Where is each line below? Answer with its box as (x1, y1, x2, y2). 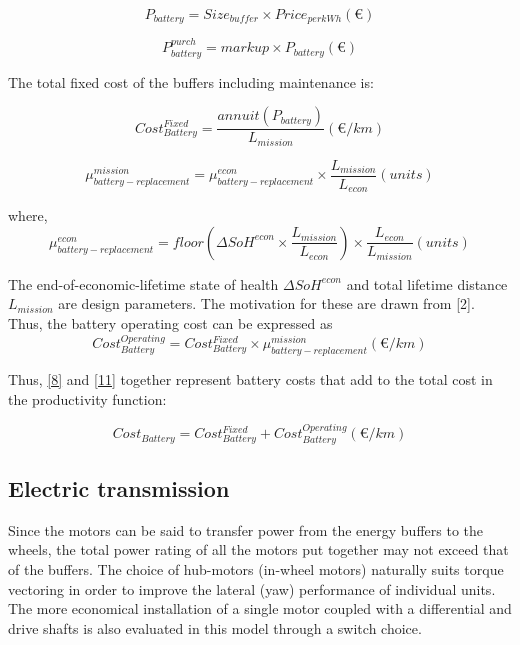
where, (8, 205, 48, 226)
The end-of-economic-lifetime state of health (8, 273, 279, 294)
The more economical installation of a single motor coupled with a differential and (8, 598, 512, 619)
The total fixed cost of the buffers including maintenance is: (8, 71, 374, 92)
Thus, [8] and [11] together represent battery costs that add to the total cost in (8, 369, 493, 390)
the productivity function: (8, 388, 167, 409)
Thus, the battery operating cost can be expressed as (8, 313, 333, 334)
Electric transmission (8, 473, 230, 504)
